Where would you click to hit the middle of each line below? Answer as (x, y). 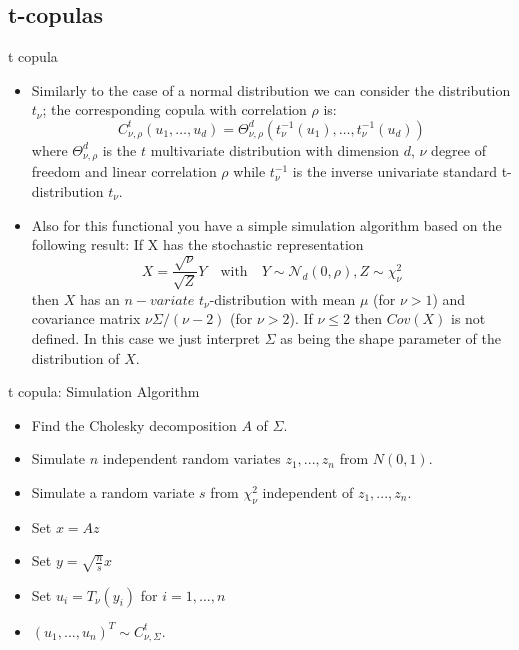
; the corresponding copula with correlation (174, 109)
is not (468, 318)
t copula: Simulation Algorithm (104, 391)
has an (99, 298)
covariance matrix (86, 318)
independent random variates (191, 458)
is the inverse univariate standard (394, 171)
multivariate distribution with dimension (275, 149)
